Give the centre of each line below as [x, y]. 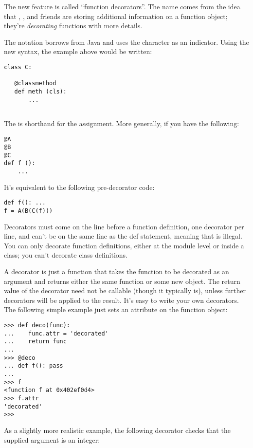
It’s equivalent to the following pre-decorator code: [79, 187]
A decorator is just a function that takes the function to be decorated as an [117, 271]
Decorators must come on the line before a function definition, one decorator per [124, 226]
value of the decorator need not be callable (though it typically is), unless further [125, 290]
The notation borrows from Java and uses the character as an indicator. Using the [126, 42]
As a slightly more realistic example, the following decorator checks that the [117, 430]
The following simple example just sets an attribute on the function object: [116, 309]
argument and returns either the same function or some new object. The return [122, 281]
